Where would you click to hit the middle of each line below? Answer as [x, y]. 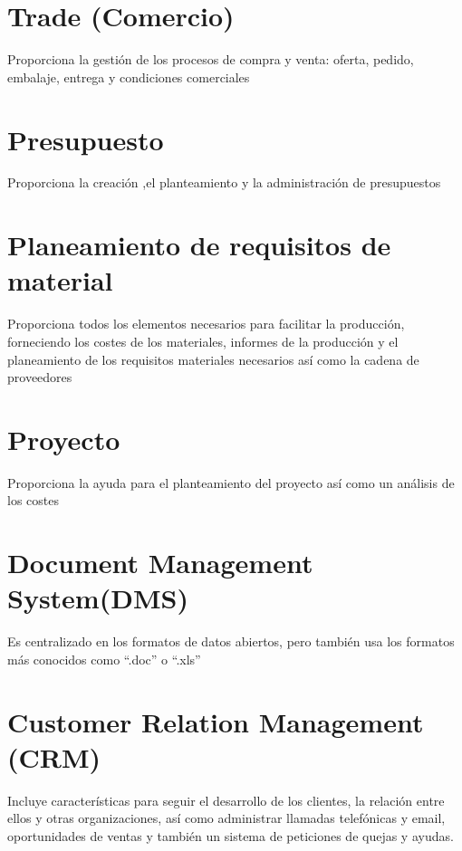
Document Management [160, 563]
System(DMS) [98, 598]
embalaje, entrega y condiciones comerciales [129, 76]
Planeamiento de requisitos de [199, 245]
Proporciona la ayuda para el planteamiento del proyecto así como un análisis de [231, 482]
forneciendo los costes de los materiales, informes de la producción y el [203, 341]
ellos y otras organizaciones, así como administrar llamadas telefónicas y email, [226, 818]
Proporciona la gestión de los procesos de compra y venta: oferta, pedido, [211, 59]
